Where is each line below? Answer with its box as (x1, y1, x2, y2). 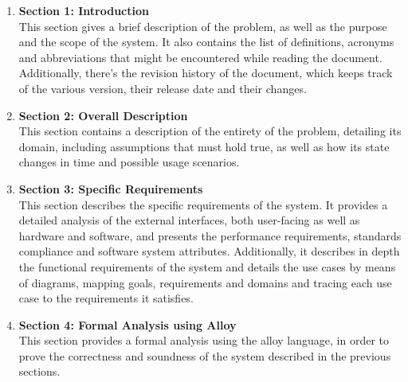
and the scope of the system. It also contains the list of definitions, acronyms (18, 33, 394, 50)
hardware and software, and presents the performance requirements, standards (18, 227, 402, 244)
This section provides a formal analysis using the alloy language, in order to (18, 332, 389, 349)
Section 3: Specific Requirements (18, 180, 203, 197)
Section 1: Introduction (18, 2, 149, 18)
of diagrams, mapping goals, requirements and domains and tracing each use (18, 274, 392, 290)
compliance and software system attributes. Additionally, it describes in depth (18, 243, 400, 259)
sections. (18, 363, 61, 380)
